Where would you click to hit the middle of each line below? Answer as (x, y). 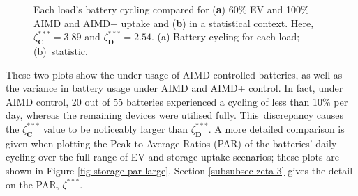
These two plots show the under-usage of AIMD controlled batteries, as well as (174, 74)
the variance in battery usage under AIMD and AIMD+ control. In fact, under (174, 88)
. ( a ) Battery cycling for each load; (225, 36)
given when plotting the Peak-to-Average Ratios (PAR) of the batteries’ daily (171, 143)
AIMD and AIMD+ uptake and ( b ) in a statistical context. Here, (174, 23)
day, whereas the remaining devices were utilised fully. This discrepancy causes (175, 115)
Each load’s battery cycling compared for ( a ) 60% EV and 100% (171, 9)
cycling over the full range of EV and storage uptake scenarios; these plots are (172, 157)
